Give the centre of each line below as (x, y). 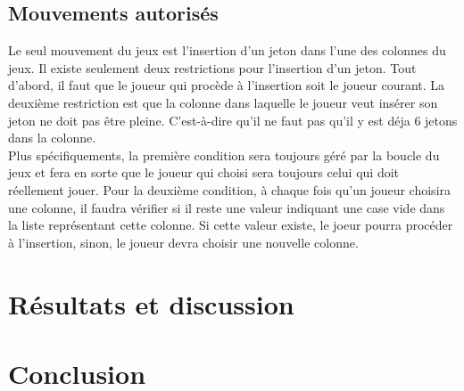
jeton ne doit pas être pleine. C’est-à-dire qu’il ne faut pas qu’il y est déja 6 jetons (233, 120)
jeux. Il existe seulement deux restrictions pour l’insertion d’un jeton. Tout (212, 67)
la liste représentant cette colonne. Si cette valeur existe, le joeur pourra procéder (231, 225)
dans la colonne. (52, 138)
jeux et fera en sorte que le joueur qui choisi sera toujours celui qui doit (204, 172)
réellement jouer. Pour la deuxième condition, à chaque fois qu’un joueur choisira (230, 189)
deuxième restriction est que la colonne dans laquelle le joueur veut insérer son (223, 102)
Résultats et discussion (151, 303)
